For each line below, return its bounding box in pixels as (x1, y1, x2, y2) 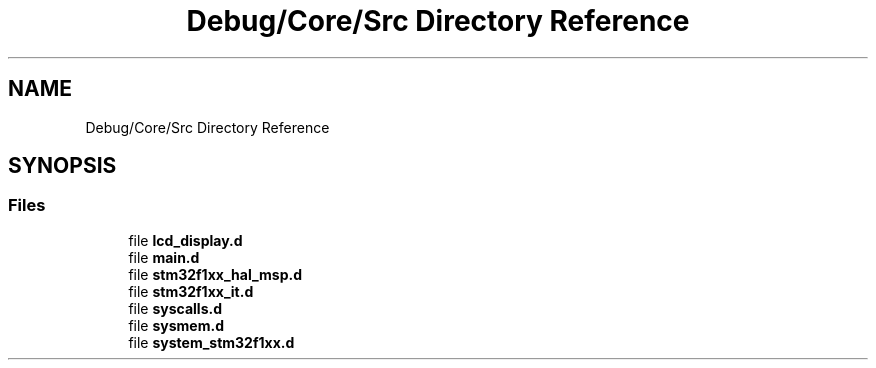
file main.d (128, 248, 200, 266)
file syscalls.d (128, 299, 222, 317)
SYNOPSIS (8, 153, 117, 179)
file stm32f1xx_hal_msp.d (128, 265, 303, 283)
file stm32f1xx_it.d (128, 282, 254, 300)
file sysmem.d (128, 316, 224, 334)
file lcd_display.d (128, 231, 243, 249)
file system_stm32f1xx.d (128, 333, 295, 351)
